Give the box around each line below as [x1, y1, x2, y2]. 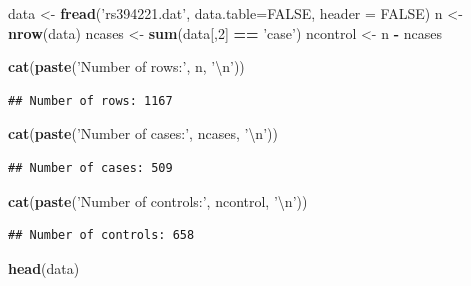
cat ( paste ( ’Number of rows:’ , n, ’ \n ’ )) [8, 56, 245, 77]
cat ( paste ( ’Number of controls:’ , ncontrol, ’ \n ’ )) [8, 190, 308, 211]
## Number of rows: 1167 [8, 93, 173, 108]
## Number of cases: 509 [8, 160, 173, 175]
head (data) [8, 257, 80, 278]
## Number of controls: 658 [8, 228, 195, 243]
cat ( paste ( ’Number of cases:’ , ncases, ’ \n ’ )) [8, 123, 278, 144]
